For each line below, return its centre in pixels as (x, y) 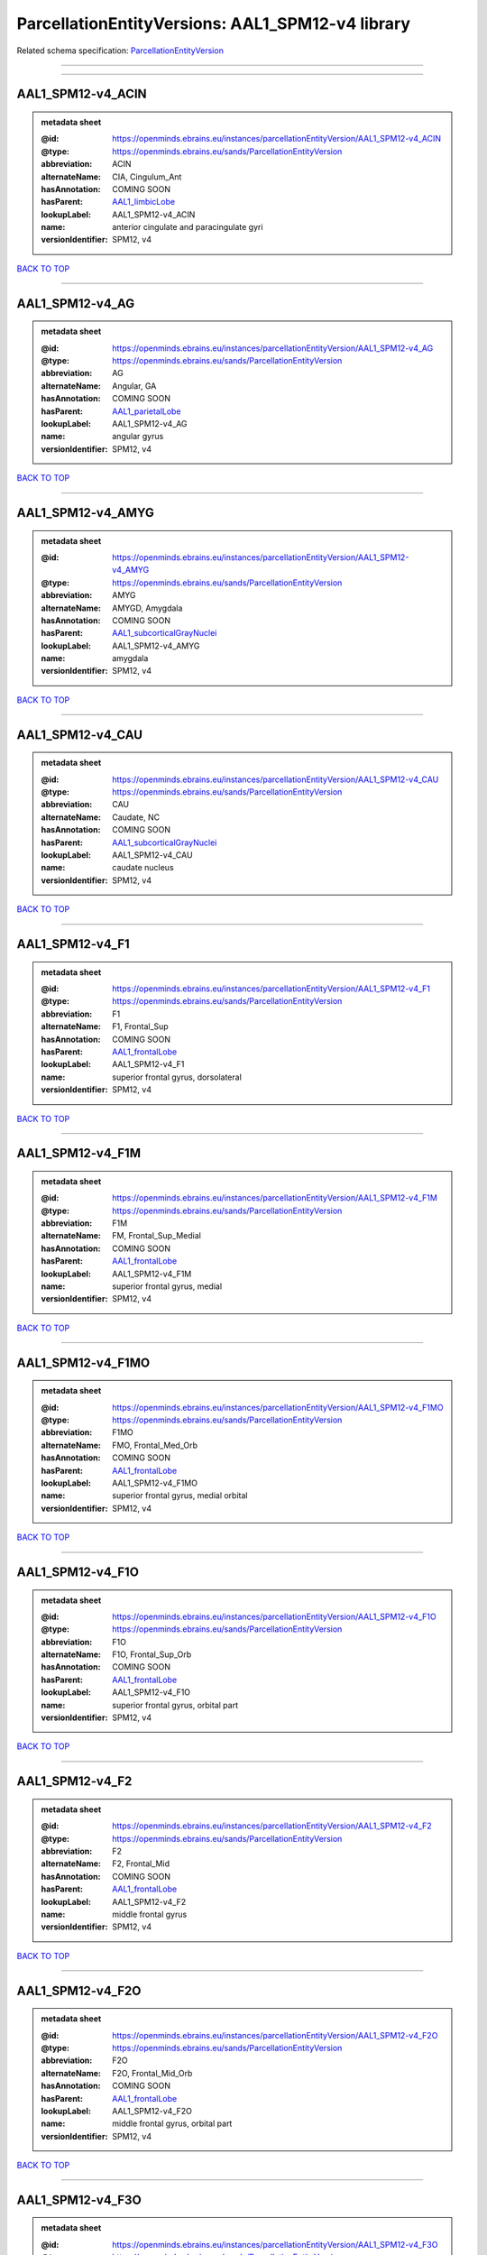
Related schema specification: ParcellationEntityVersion (120, 51)
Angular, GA (134, 386)
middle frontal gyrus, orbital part (172, 2123)
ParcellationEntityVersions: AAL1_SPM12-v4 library (213, 23)
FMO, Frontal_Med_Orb (155, 1445)
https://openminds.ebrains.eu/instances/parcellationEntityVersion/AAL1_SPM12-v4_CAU (276, 779)
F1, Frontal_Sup (140, 1026)
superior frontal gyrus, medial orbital (180, 1496)
